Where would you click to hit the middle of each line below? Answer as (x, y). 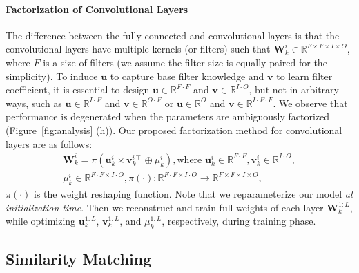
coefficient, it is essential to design (78, 90)
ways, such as (34, 103)
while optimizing (41, 221)
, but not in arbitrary (294, 90)
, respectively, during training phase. (239, 221)
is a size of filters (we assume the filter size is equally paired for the (185, 62)
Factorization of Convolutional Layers (97, 9)
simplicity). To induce (52, 76)
